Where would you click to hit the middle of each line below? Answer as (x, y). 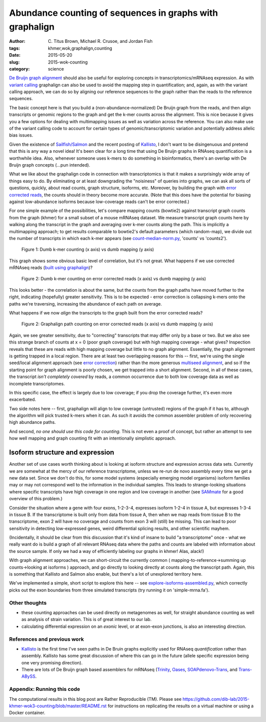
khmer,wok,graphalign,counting (80, 48)
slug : (14, 62)
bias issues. (21, 135)
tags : (15, 48)
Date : (15, 55)
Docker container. (27, 713)
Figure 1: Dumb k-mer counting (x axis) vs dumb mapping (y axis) (88, 249)
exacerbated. (23, 400)
